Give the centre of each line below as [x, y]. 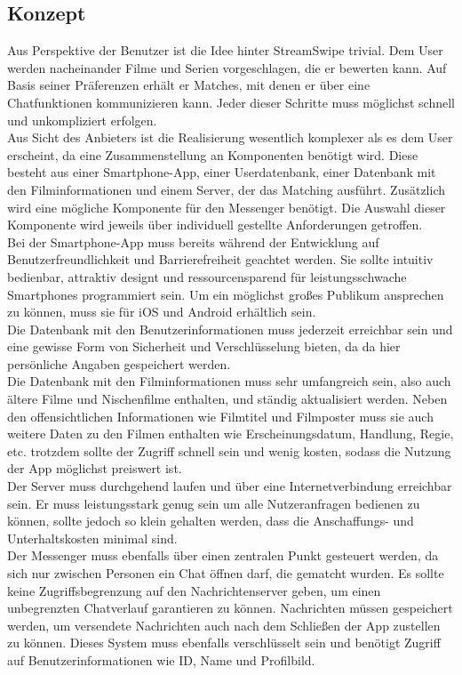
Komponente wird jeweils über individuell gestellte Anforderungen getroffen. [215, 225]
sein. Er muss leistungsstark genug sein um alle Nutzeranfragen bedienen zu [214, 503]
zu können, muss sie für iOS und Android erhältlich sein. [162, 312]
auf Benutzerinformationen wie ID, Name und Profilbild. [161, 659]
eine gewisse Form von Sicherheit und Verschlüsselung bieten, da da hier [204, 346]
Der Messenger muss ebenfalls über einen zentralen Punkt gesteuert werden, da [223, 555]
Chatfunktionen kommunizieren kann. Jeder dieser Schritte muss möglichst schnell [231, 102]
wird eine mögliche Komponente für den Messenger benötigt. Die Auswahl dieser [227, 207]
